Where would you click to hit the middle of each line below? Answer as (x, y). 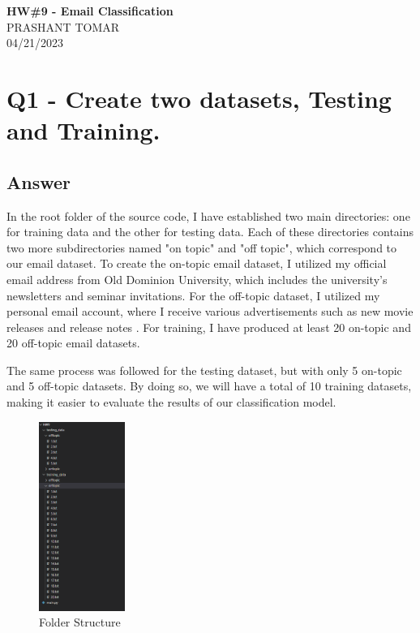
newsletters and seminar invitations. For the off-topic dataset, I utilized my (193, 295)
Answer (39, 181)
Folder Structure (80, 622)
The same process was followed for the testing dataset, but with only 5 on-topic (204, 370)
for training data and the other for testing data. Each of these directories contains (210, 232)
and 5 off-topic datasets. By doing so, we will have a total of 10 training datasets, (209, 386)
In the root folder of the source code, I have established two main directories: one (208, 215)
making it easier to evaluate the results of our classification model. (171, 402)
